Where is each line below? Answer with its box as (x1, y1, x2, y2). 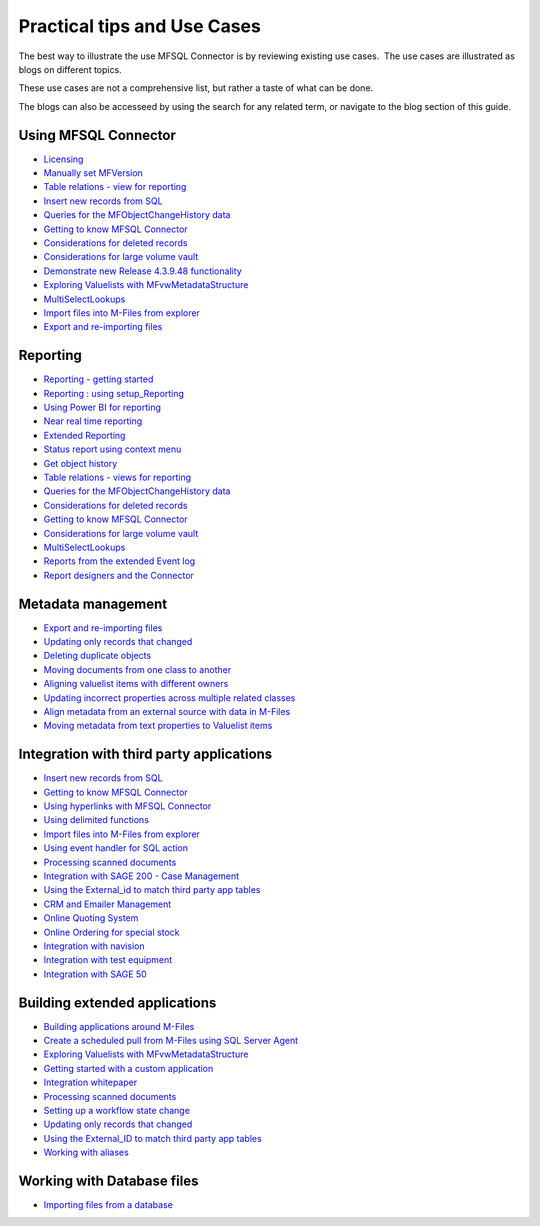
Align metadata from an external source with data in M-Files (43, 705, 291, 717)
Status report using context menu (43, 443, 182, 455)
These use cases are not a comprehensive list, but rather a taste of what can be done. (18, 82, 374, 94)
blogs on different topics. (18, 63, 122, 75)
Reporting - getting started (43, 373, 154, 385)
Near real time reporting (43, 415, 143, 427)
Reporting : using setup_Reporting (43, 387, 185, 399)
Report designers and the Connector (43, 569, 195, 581)
